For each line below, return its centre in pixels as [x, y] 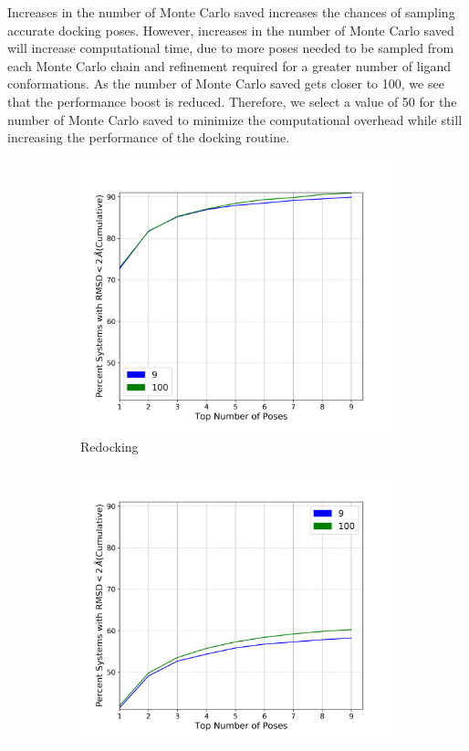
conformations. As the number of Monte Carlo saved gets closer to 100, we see [226, 83]
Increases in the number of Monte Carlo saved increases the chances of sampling [231, 12]
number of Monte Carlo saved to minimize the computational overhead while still [235, 119]
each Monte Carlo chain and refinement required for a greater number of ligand [229, 65]
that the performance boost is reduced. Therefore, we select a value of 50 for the [232, 101]
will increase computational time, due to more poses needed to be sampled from [231, 48]
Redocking [109, 447]
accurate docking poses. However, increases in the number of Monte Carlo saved [231, 30]
